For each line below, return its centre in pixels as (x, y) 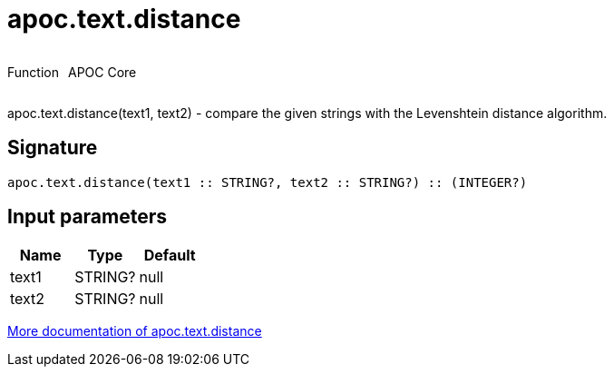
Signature (53, 148)
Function (33, 72)
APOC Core (102, 72)
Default (170, 256)
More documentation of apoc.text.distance (135, 331)
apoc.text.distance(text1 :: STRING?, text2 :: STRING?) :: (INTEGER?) (268, 182)
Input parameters (88, 217)
